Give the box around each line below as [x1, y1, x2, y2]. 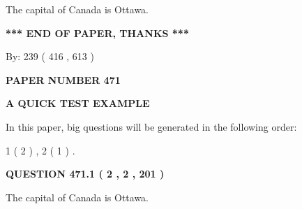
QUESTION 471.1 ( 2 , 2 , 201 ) [6, 166, 165, 181]
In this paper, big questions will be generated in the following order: [6, 119, 297, 134]
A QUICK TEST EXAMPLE [6, 96, 150, 110]
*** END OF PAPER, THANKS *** [6, 25, 189, 40]
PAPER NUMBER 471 [6, 72, 121, 87]
